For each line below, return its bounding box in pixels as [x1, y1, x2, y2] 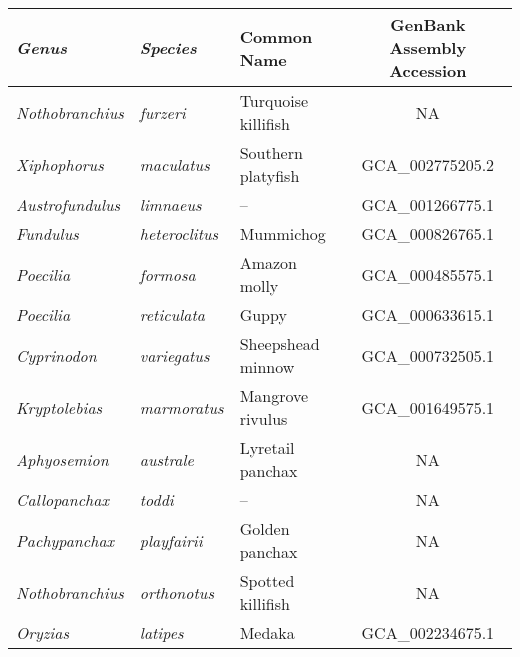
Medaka [239, 621, 295, 644]
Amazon [239, 251, 297, 274]
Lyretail [239, 436, 295, 459]
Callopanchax [16, 488, 109, 511]
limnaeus [139, 193, 202, 216]
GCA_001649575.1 [361, 395, 495, 419]
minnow [239, 355, 295, 378]
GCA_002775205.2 [361, 152, 495, 176]
